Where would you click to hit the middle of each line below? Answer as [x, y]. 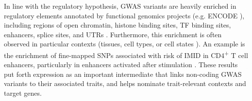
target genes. [23, 93]
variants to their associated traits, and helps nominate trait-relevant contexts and [125, 83]
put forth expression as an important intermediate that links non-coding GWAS [123, 74]
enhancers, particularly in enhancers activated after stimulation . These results [121, 65]
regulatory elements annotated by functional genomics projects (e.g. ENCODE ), [124, 15]
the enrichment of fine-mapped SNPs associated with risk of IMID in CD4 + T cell [126, 54]
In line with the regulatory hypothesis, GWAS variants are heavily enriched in [120, 6]
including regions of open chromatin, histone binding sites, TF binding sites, [118, 25]
